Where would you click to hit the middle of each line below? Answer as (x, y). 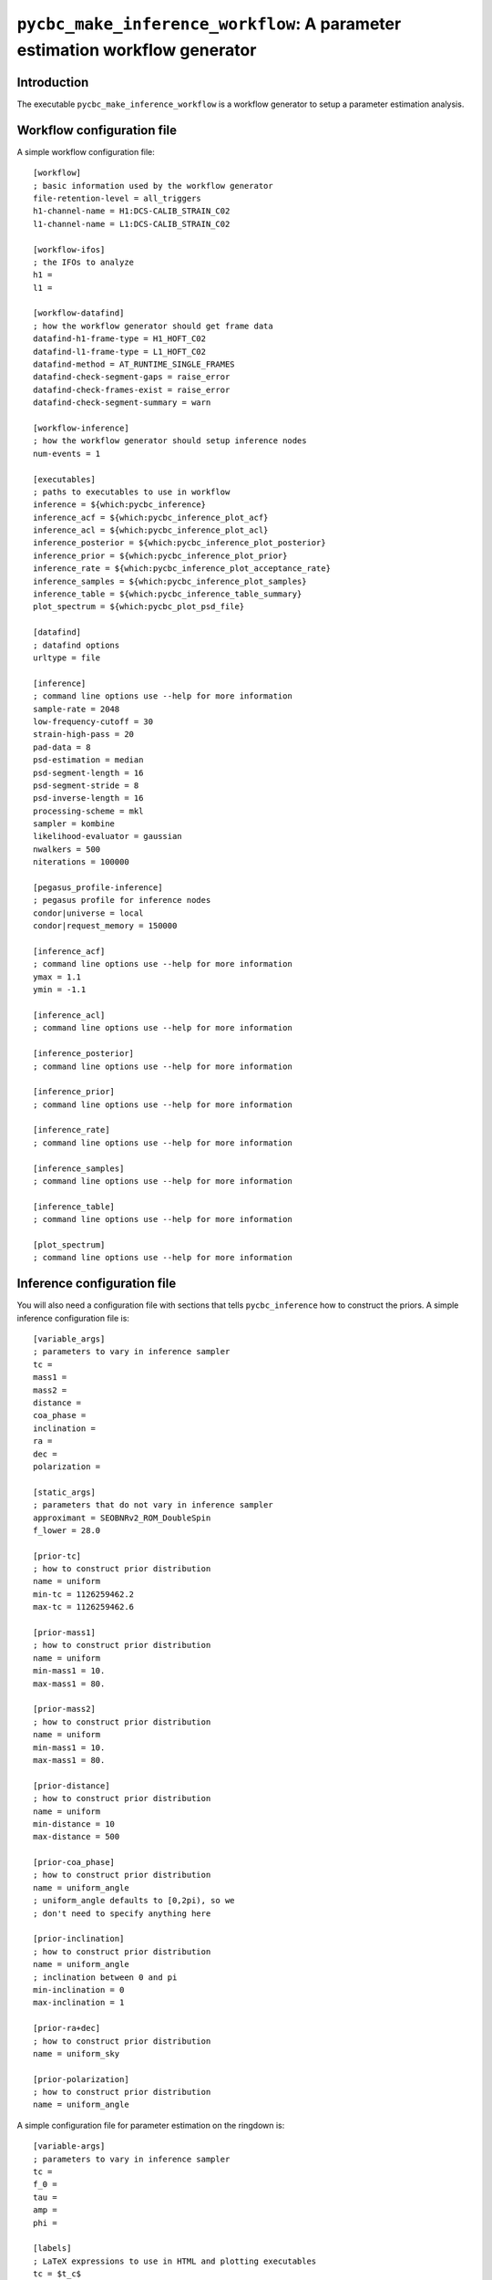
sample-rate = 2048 (77, 709)
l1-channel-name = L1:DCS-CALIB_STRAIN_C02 (132, 224)
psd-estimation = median (88, 760)
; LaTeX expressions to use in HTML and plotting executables (175, 2261)
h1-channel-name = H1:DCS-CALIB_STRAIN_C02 (132, 211)
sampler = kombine (74, 824)
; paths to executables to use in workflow (132, 492)
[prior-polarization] (81, 2079)
